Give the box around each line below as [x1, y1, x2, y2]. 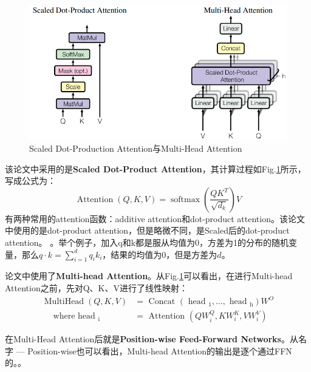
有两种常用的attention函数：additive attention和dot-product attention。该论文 [5, 212, 305, 225]
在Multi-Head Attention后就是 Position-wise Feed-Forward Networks [5, 333, 281, 345]
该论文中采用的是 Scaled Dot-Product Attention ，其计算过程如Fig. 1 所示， [5, 162, 306, 175]
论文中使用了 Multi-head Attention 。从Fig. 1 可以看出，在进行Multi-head [5, 269, 293, 282]
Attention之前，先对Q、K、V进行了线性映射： [5, 281, 188, 294]
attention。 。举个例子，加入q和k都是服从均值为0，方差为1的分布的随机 [5, 236, 289, 248]
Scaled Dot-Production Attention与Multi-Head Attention [29, 142, 242, 155]
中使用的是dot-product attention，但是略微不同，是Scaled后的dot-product [5, 224, 290, 237]
